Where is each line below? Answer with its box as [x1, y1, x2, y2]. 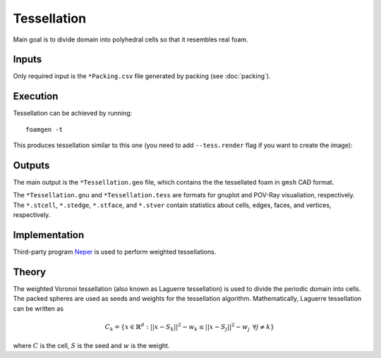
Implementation [13, 229, 85, 241]
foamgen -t [25, 125, 64, 133]
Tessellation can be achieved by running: [13, 109, 133, 118]
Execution [13, 90, 59, 102]
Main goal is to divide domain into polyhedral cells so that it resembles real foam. [13, 35, 248, 44]
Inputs [13, 54, 42, 66]
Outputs [13, 159, 50, 171]
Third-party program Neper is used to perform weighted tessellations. [13, 247, 217, 257]
